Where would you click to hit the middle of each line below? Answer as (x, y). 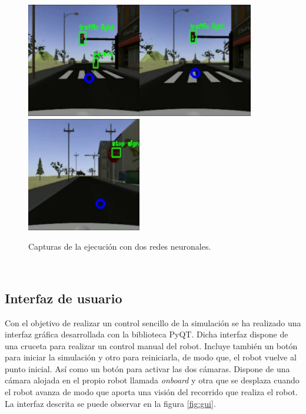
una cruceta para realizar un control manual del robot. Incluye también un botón (151, 345)
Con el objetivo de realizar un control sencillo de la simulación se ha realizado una (153, 322)
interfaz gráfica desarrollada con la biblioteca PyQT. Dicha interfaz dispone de (147, 334)
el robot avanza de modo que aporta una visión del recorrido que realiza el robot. (151, 392)
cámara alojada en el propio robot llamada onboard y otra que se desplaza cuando (152, 380)
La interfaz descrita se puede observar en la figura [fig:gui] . (110, 403)
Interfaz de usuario (64, 298)
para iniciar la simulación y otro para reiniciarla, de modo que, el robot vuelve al (151, 357)
